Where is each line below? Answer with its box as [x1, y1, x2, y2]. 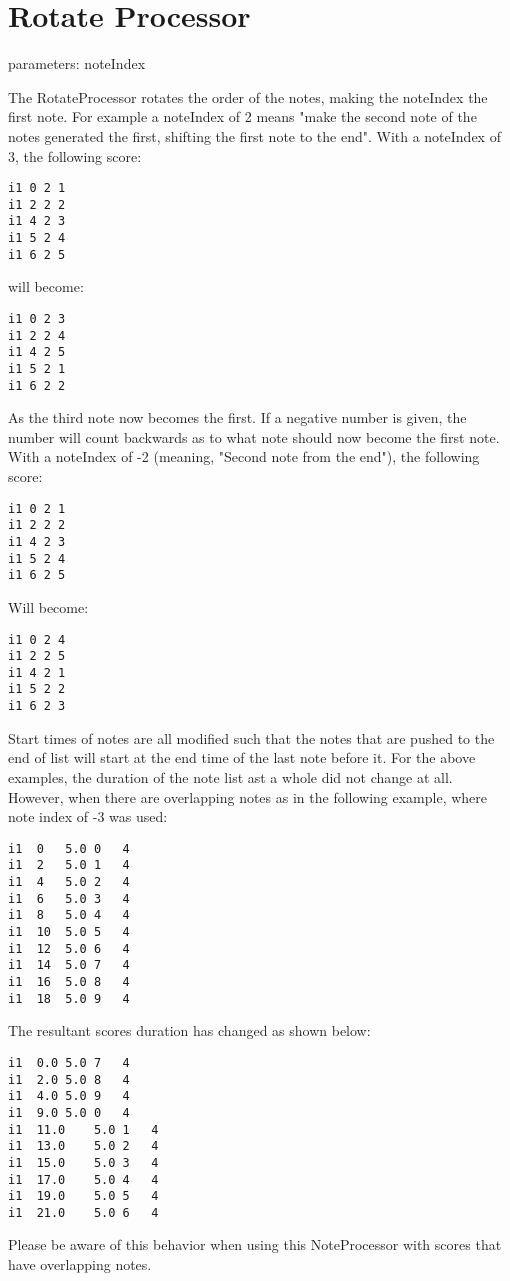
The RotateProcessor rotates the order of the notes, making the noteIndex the [8, 86, 488, 107]
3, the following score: [8, 145, 142, 166]
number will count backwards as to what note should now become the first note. [8, 426, 500, 447]
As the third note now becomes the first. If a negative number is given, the [8, 407, 467, 428]
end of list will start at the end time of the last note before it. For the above [8, 747, 476, 768]
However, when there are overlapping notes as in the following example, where [8, 786, 488, 807]
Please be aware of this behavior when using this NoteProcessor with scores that [8, 1234, 502, 1255]
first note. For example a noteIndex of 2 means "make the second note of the [8, 106, 477, 127]
